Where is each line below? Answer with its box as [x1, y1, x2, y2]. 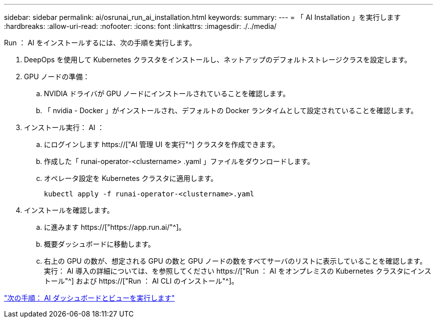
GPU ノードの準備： [24, 72, 90, 81]
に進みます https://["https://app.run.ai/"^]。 [44, 223, 186, 231]
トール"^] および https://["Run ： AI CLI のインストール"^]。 [44, 277, 238, 285]
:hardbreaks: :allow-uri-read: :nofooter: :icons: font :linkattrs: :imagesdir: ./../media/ [4, 22, 277, 30]
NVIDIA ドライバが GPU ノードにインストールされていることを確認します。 [44, 89, 290, 98]
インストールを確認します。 [24, 206, 114, 214]
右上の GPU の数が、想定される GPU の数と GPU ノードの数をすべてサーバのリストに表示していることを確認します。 [44, 257, 427, 265]
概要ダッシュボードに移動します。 [44, 240, 155, 248]
